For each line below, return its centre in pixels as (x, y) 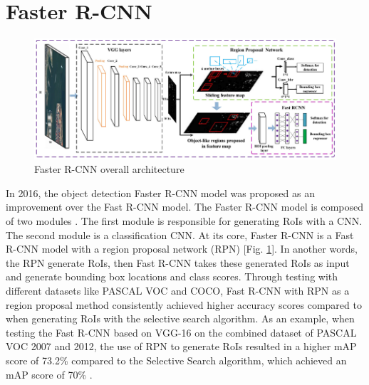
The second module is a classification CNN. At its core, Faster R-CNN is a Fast (180, 234)
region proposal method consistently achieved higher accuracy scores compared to (184, 304)
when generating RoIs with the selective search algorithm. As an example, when (180, 318)
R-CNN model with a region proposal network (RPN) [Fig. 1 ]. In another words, (182, 249)
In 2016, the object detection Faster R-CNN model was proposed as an (160, 192)
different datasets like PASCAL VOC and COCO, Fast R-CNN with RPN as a (178, 290)
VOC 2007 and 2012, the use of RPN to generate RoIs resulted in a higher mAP (181, 346)
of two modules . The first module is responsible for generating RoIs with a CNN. (184, 221)
